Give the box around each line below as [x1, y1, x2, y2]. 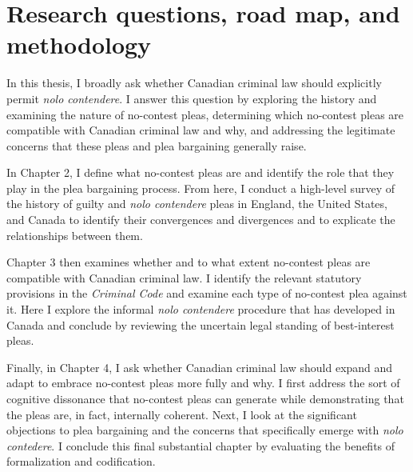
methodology [6, 28, 152, 61]
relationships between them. [6, 226, 143, 243]
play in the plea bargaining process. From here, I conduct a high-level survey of [6, 179, 395, 196]
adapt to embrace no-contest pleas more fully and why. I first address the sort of [6, 374, 400, 391]
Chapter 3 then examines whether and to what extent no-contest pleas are [6, 254, 371, 270]
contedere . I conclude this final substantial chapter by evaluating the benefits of [6, 437, 395, 454]
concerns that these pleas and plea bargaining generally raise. [6, 137, 307, 154]
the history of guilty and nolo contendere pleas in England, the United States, [6, 195, 387, 212]
